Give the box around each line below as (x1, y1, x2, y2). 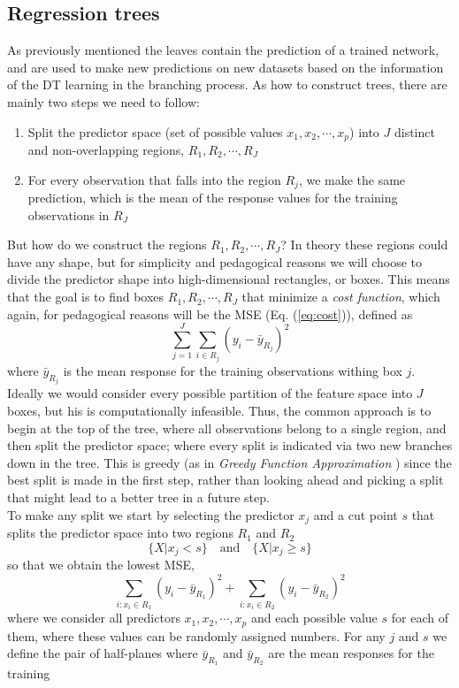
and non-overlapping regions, (27, 141, 185, 159)
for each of (391, 608, 448, 627)
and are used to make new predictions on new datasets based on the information (7, 57, 444, 76)
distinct (394, 122, 435, 141)
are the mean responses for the (268, 644, 434, 662)
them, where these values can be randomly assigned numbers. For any (7, 626, 386, 645)
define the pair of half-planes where (7, 644, 198, 662)
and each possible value (250, 608, 378, 627)
